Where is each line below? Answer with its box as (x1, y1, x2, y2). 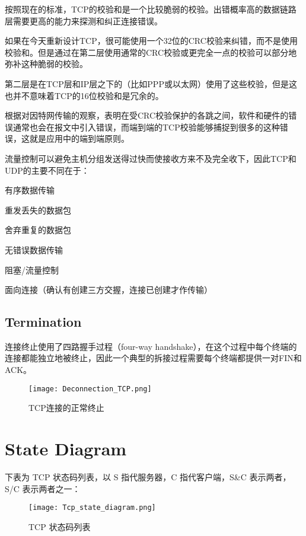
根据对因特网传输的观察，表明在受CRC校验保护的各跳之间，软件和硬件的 (5, 109, 289, 122)
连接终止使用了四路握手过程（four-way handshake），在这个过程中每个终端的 (5, 340, 297, 352)
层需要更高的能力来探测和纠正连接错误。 (5, 14, 162, 27)
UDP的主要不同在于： (5, 164, 90, 176)
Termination (5, 312, 82, 331)
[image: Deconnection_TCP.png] (28, 384, 152, 393)
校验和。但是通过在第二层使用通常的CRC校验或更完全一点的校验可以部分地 (5, 46, 297, 58)
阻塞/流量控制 (5, 263, 59, 276)
